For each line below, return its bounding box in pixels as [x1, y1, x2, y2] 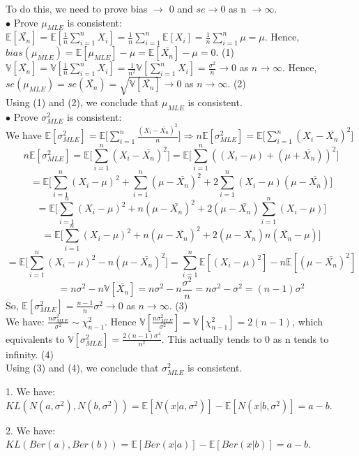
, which [292, 314, 323, 328]
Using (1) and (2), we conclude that [6, 94, 159, 109]
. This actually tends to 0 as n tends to [161, 331, 329, 346]
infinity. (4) [6, 346, 54, 361]
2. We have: [6, 422, 56, 437]
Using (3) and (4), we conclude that [6, 360, 159, 375]
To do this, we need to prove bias [6, 1, 148, 15]
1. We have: [6, 384, 56, 399]
